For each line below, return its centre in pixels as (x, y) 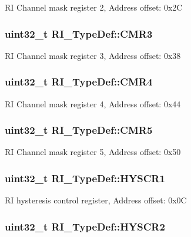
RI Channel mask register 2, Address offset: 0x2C (94, 7)
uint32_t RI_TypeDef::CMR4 (79, 82)
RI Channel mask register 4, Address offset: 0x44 (93, 103)
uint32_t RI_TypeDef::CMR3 (79, 33)
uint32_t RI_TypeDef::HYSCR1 (85, 178)
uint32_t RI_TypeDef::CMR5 (79, 130)
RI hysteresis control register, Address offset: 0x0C (96, 200)
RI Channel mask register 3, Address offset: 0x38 (93, 55)
